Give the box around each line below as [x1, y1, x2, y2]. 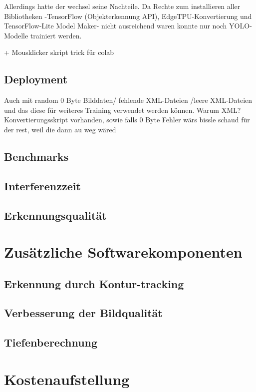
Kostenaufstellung [4, 369, 130, 389]
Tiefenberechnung [4, 335, 98, 350]
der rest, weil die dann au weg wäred [4, 124, 116, 134]
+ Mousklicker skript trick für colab [4, 47, 114, 57]
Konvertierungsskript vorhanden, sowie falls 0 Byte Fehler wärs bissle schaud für [4, 114, 250, 125]
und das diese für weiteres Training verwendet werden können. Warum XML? [4, 104, 241, 115]
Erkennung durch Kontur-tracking [4, 276, 184, 291]
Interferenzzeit [4, 178, 81, 193]
